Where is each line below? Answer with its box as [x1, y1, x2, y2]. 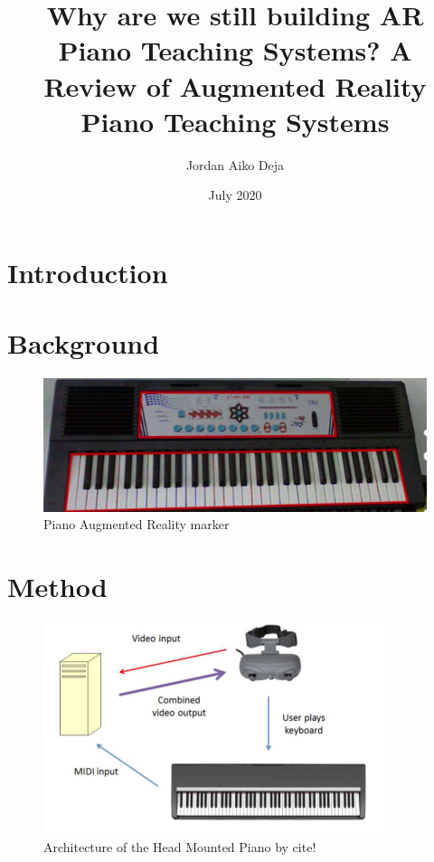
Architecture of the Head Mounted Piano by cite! [43, 837, 316, 856]
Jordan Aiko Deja [185, 155, 285, 174]
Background [7, 325, 160, 362]
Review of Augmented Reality [43, 67, 427, 104]
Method [7, 568, 108, 605]
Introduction [7, 253, 168, 290]
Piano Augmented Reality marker [43, 515, 230, 534]
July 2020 [208, 185, 262, 204]
